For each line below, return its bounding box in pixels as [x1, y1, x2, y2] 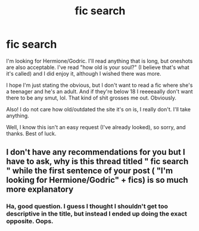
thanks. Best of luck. [6, 130, 57, 137]
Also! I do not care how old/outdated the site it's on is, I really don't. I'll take [6, 105, 191, 113]
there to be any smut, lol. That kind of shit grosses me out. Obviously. [6, 94, 177, 101]
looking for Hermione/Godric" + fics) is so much [6, 175, 189, 185]
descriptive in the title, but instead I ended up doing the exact [6, 210, 188, 218]
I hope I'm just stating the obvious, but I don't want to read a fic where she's [6, 82, 193, 89]
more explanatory [6, 185, 74, 195]
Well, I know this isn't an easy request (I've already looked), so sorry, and [6, 123, 186, 130]
